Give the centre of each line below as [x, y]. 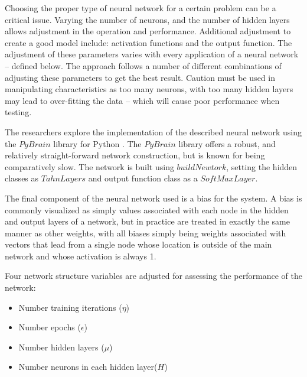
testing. [18, 112]
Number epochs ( [50, 327]
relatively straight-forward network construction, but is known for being [135, 155]
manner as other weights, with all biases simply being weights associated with [146, 233]
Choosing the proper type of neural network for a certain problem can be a [141, 8]
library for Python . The [97, 143]
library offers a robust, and [227, 143]
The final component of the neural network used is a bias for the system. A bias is [153, 198]
